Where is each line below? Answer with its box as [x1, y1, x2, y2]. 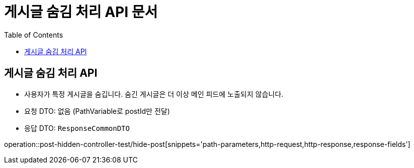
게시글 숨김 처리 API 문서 [4, 4, 158, 21]
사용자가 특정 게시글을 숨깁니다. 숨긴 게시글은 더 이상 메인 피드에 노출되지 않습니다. [24, 89, 284, 98]
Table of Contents [4, 30, 63, 39]
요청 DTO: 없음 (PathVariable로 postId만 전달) [24, 106, 170, 115]
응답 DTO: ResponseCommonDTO [24, 123, 130, 132]
